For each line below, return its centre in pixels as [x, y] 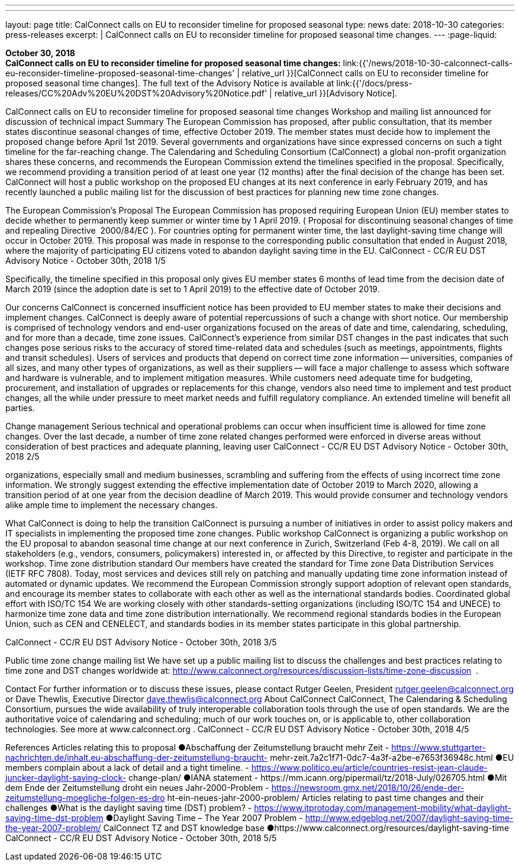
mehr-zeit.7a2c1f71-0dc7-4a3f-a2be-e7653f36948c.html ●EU [392, 757]
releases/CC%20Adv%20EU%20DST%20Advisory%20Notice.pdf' [136, 93]
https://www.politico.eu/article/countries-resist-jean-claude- [369, 768]
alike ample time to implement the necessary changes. [112, 505]
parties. [20, 408]
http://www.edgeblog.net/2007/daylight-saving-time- [409, 818]
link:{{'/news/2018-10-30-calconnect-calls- [428, 63]
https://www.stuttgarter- [439, 747]
